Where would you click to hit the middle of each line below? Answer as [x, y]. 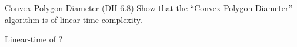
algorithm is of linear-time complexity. [74, 19]
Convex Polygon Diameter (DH [61, 8]
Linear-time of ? [34, 39]
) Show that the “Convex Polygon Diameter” [212, 8]
